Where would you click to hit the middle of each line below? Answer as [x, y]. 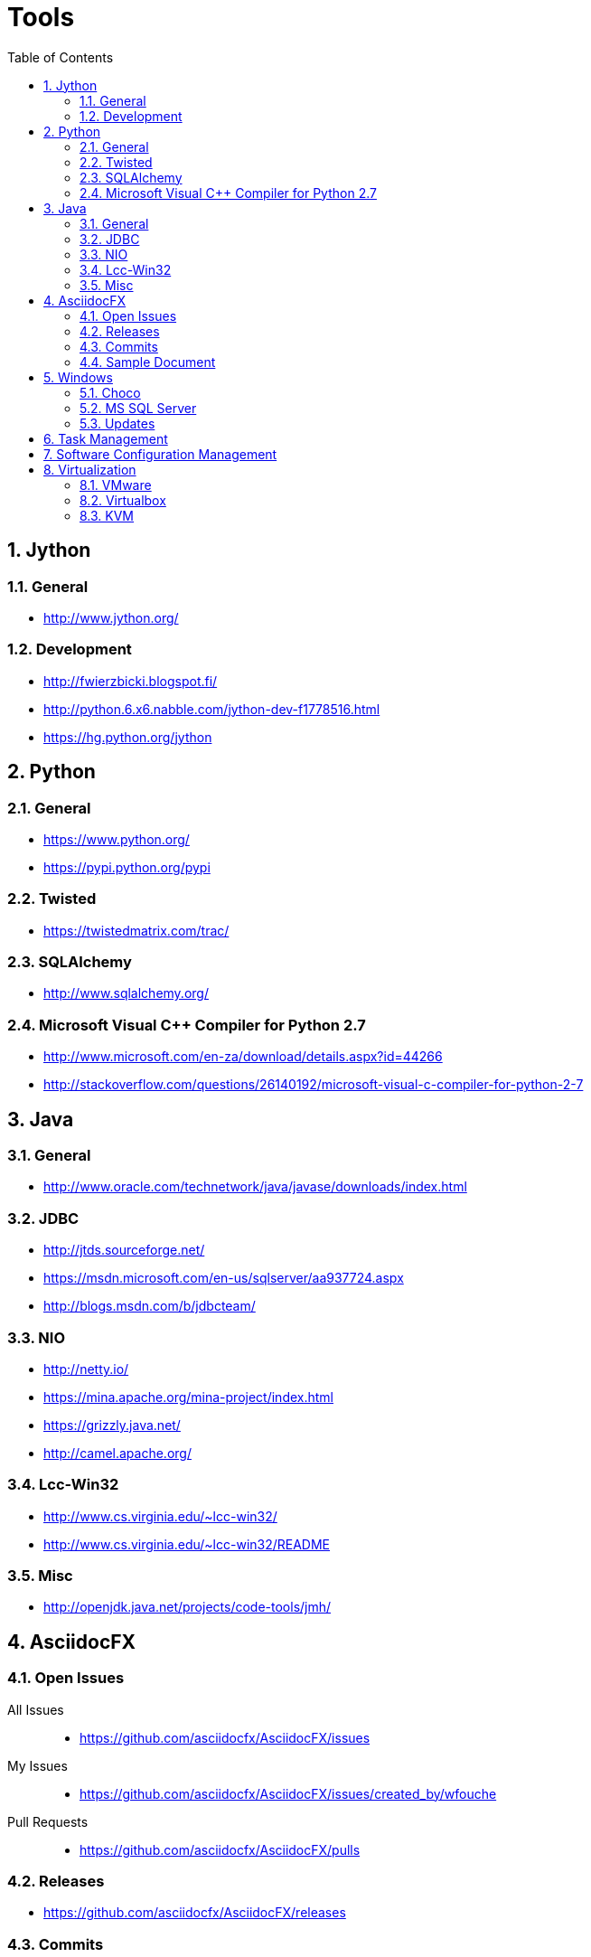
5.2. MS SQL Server [138, 408]
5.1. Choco [110, 392]
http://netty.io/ [86, 1369]
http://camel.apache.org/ [117, 1453]
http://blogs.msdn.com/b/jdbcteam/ [150, 1306]
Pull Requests [48, 1821]
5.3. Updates [117, 423]
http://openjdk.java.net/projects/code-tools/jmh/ [188, 1607]
